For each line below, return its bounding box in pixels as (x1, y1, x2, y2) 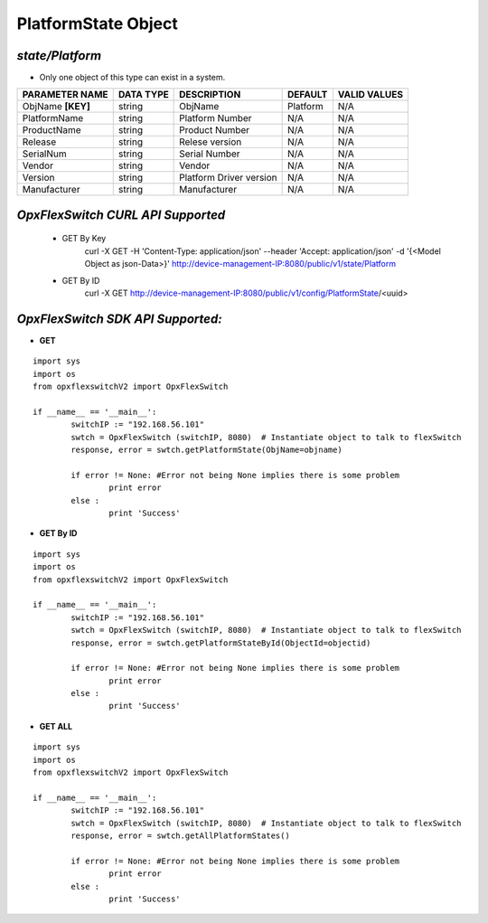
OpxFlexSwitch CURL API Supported (16, 207, 226, 222)
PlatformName (22, 112, 84, 125)
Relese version (179, 136, 242, 148)
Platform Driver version (179, 172, 277, 184)
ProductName (22, 124, 81, 137)
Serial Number (179, 147, 240, 160)
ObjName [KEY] (22, 100, 90, 113)
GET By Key (61, 233, 107, 244)
